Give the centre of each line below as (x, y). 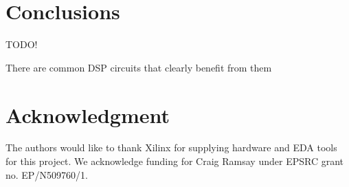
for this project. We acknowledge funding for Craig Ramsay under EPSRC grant (174, 161)
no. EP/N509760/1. (47, 174)
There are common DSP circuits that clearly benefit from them (139, 67)
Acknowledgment (88, 114)
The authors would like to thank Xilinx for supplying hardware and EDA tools (171, 147)
